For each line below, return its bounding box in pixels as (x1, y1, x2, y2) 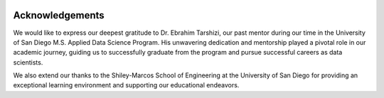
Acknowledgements (13, 9, 105, 21)
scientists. (13, 58, 43, 67)
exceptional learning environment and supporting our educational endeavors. (13, 81, 240, 89)
